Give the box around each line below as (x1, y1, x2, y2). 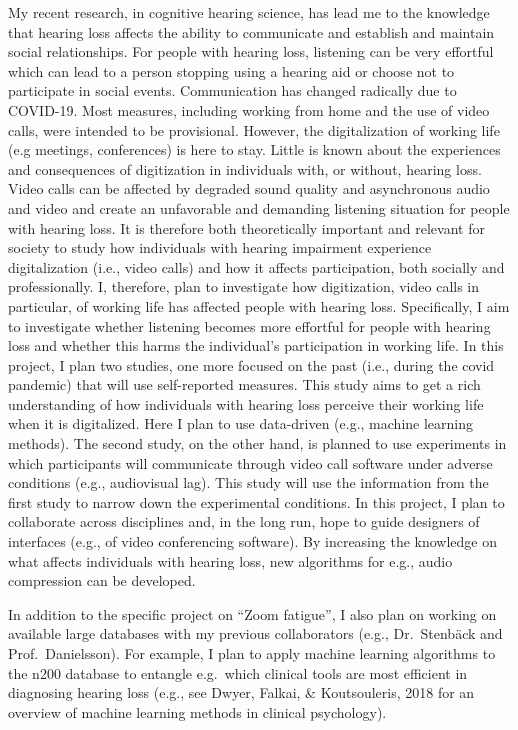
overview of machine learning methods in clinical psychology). (8, 701, 387, 722)
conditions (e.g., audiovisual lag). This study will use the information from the (8, 472, 489, 493)
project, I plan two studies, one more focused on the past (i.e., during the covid (8, 354, 495, 375)
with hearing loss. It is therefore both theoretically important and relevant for (8, 217, 485, 238)
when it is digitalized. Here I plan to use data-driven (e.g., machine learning (8, 413, 473, 434)
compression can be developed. (8, 570, 196, 591)
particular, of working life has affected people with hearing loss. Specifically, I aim (8, 295, 510, 316)
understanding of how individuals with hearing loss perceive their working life (8, 393, 484, 414)
